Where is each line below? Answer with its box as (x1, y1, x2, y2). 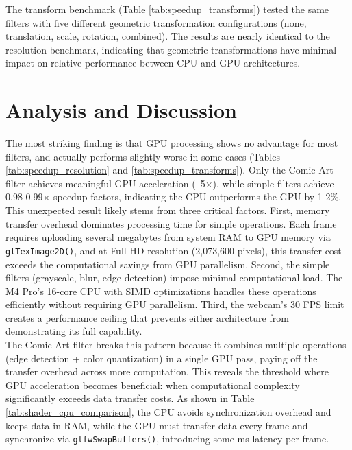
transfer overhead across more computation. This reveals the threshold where (5, 364, 329, 379)
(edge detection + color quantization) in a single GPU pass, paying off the (5, 351, 318, 365)
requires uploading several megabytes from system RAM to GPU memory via (5, 230, 331, 244)
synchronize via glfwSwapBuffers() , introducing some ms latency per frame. (5, 431, 329, 446)
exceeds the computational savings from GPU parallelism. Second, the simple (5, 257, 330, 271)
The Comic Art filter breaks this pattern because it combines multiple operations (5, 337, 347, 352)
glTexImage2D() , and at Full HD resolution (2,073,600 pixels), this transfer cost (5, 243, 342, 257)
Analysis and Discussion (5, 96, 237, 124)
